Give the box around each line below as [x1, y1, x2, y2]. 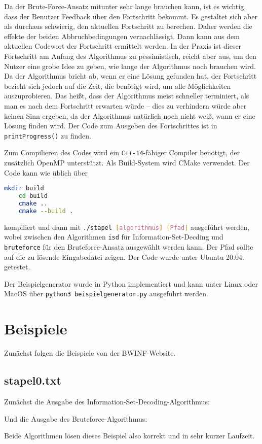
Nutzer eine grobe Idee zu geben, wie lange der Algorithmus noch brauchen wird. [4, 60, 256, 71]
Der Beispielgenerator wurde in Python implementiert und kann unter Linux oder [4, 278, 258, 289]
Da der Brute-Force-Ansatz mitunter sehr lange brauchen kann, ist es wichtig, [4, 1, 246, 11]
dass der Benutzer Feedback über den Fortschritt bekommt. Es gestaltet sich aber [4, 11, 257, 21]
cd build [18, 192, 48, 200]
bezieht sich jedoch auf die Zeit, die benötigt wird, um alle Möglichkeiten [4, 80, 231, 91]
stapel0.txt [4, 372, 61, 388]
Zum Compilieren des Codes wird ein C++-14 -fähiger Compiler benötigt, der [4, 147, 240, 158]
